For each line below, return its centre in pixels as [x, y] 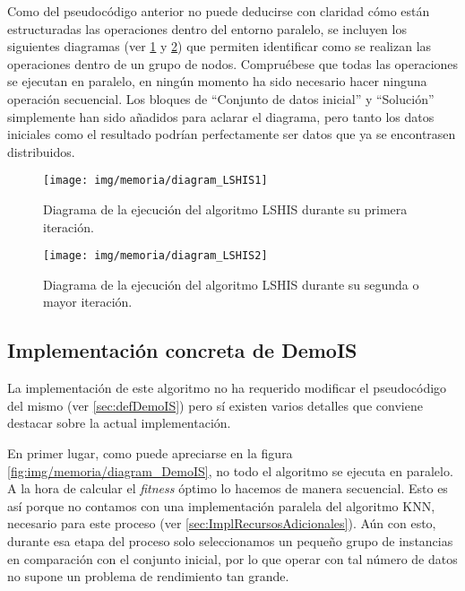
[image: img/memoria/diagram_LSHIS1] [155, 181]
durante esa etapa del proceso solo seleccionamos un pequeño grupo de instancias [230, 540]
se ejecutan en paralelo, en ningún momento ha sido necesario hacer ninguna [217, 81]
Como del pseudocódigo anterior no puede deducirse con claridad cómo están [219, 11]
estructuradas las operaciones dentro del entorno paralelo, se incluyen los [207, 28]
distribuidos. [41, 151]
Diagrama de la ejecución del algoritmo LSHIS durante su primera [225, 209]
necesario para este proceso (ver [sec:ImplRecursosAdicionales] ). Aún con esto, [222, 523]
